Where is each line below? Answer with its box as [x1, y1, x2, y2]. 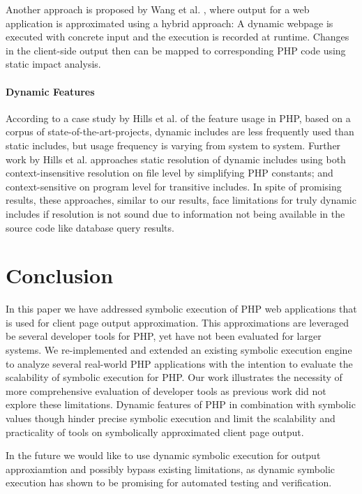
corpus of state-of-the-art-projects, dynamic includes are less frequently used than [6, 124, 354, 139]
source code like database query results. [6, 220, 174, 234]
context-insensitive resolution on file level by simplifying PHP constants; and [6, 165, 333, 180]
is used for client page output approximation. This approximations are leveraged [6, 315, 349, 329]
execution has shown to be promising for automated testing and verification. [6, 475, 332, 490]
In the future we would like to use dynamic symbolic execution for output [6, 448, 321, 463]
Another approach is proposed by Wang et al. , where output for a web [6, 2, 310, 16]
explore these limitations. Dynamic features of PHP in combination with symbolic [6, 397, 356, 412]
